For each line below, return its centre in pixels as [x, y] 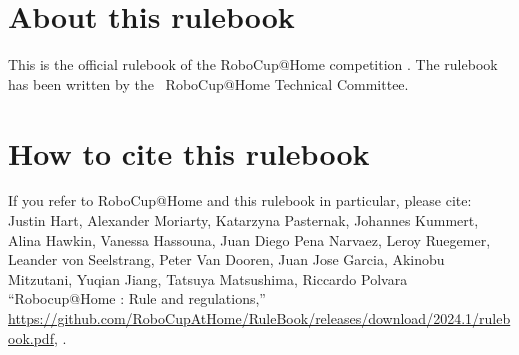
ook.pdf [31, 337]
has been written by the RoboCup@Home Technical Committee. [208, 83]
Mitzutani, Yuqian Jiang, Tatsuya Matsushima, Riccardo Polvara [208, 278]
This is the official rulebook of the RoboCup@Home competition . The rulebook [253, 64]
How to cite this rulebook [189, 152]
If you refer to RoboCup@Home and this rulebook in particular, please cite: [240, 200]
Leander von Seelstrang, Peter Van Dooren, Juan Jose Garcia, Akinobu [226, 259]
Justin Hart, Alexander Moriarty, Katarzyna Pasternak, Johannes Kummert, [243, 220]
